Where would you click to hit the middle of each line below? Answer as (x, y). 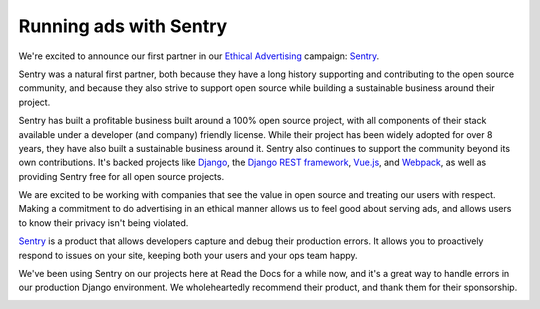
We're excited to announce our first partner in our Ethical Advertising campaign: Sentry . (199, 56)
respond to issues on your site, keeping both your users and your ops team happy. (188, 255)
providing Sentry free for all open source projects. (121, 176)
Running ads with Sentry (123, 26)
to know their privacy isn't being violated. (103, 222)
